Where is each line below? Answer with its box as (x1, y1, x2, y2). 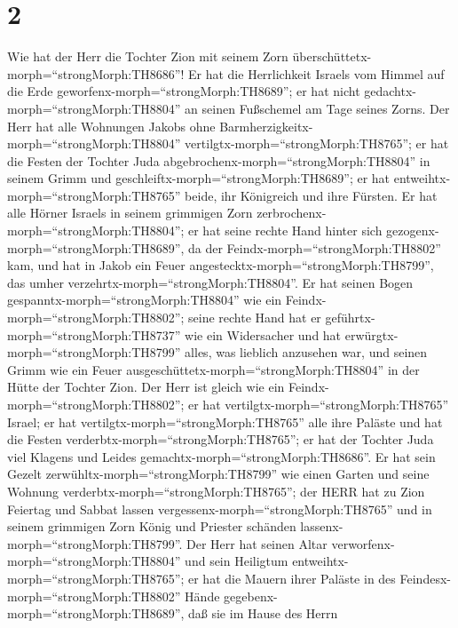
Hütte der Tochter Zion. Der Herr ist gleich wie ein (7, 378, 285, 396)
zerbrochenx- (257, 203, 327, 222)
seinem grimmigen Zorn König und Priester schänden (7, 517, 296, 536)
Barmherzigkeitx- (219, 116, 313, 135)
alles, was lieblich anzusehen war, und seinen (185, 343, 428, 362)
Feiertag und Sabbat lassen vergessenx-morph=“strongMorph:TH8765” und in (7, 499, 432, 518)
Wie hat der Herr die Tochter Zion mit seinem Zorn (7, 47, 288, 66)
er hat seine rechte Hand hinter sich (188, 221, 383, 240)
